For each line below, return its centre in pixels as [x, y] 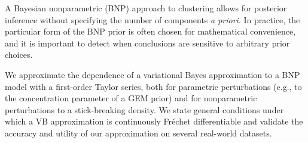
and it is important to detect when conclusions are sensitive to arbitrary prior [147, 43]
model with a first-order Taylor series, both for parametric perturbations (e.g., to [153, 86]
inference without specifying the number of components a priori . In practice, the [153, 19]
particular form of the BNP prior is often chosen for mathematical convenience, [150, 31]
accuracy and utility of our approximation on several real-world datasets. [138, 133]
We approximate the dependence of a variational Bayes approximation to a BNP [153, 74]
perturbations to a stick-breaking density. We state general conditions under [144, 109]
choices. [19, 55]
